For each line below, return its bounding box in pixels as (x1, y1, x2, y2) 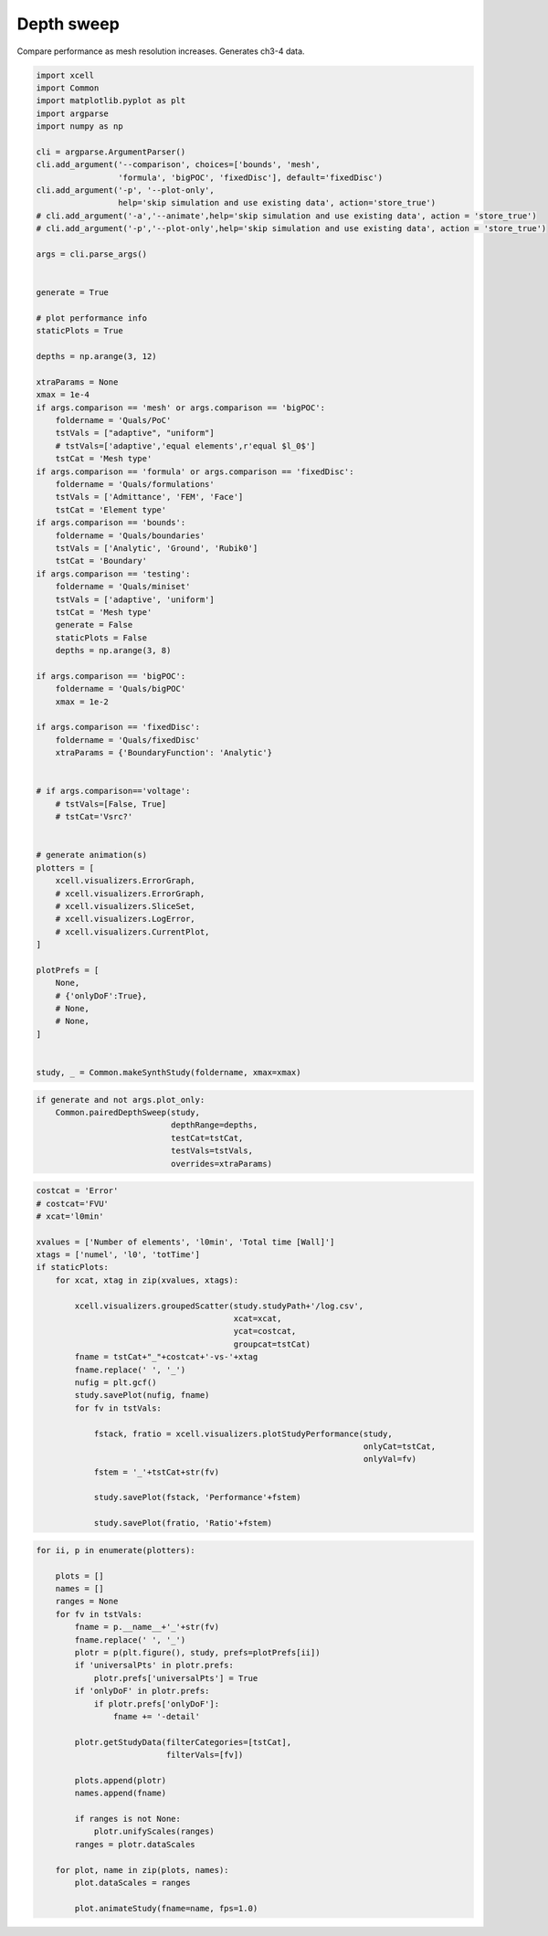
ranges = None (55, 1596, 119, 1607)
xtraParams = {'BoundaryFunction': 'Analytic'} (55, 747, 273, 758)
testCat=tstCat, (170, 1133, 244, 1143)
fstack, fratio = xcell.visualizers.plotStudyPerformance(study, (93, 1428, 393, 1439)
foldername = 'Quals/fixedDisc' (55, 735, 201, 745)
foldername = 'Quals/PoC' (55, 416, 172, 426)
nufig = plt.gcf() (74, 1377, 157, 1388)
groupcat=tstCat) (233, 1338, 311, 1349)
